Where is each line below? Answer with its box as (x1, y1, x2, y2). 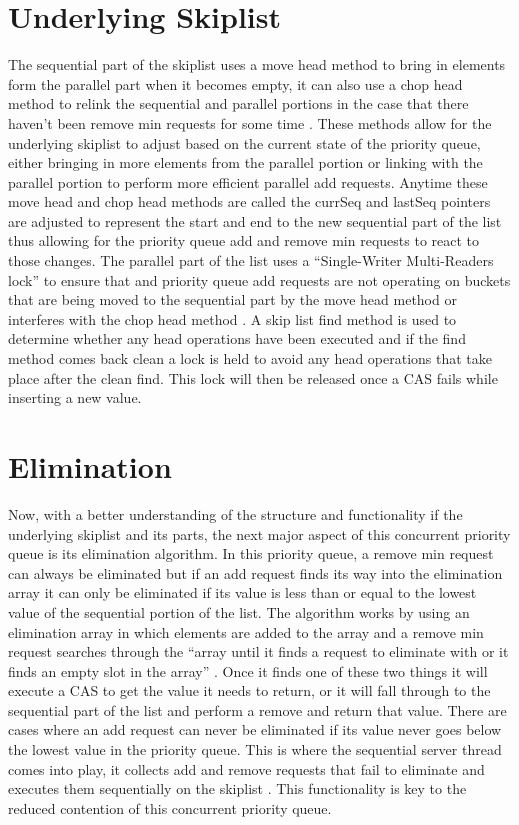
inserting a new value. (8, 387, 142, 408)
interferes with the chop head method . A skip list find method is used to (8, 308, 457, 329)
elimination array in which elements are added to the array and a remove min (8, 621, 484, 642)
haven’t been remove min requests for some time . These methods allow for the (8, 112, 492, 133)
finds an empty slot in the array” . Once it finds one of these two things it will (8, 660, 488, 681)
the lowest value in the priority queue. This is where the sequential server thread (8, 739, 502, 760)
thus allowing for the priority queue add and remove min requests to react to (8, 230, 480, 251)
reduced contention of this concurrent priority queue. (8, 797, 332, 818)
